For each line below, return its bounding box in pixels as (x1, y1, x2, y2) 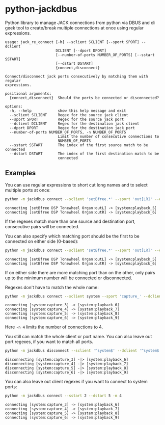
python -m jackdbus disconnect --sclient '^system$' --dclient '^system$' (5, 348, 162, 353)
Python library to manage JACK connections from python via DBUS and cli (5, 20, 156, 26)
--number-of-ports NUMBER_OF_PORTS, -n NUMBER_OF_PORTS (9, 130, 126, 134)
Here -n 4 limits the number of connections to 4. (5, 324, 103, 330)
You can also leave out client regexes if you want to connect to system (5, 379, 148, 385)
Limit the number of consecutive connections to (57, 134, 160, 139)
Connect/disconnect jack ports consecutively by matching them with (5, 74, 148, 79)
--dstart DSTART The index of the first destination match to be (9, 151, 160, 156)
